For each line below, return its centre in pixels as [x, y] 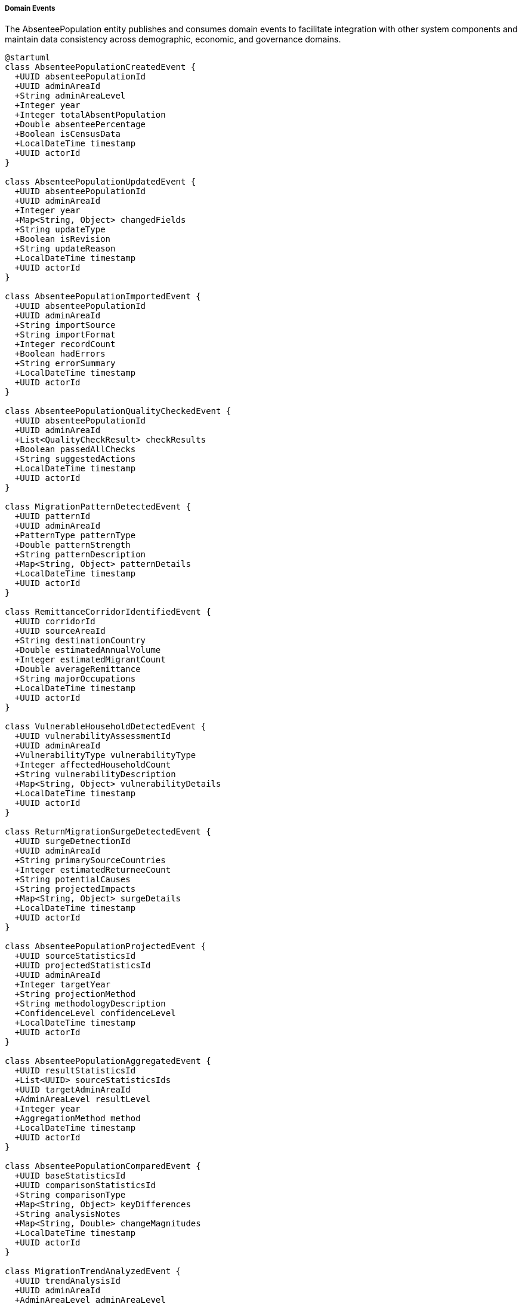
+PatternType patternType [75, 536]
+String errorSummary [65, 363]
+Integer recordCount [65, 344]
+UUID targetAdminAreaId [72, 1090]
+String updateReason [65, 249]
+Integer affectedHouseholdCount [93, 765]
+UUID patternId [52, 516]
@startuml [27, 58]
